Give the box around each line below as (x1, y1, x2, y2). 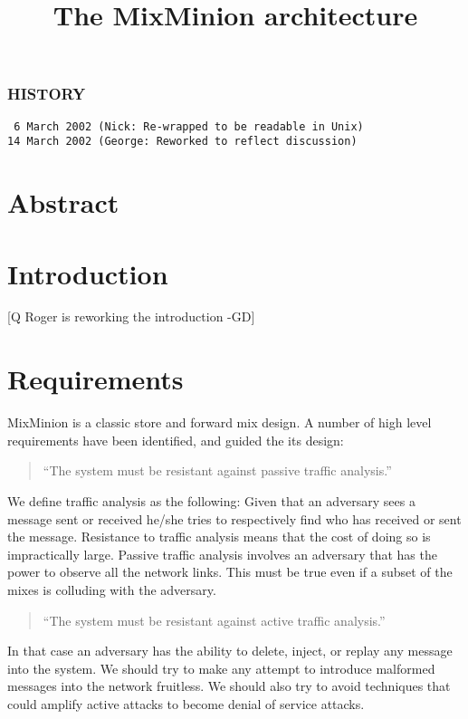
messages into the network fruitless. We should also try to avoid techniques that (7, 676, 451, 695)
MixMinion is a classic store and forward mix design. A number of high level (7, 413, 432, 432)
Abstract (7, 184, 119, 221)
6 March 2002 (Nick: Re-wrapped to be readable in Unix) (14, 120, 364, 133)
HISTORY (7, 82, 86, 105)
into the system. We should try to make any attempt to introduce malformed (7, 658, 435, 677)
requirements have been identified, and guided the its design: (7, 430, 344, 449)
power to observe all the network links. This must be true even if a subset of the (7, 562, 453, 581)
